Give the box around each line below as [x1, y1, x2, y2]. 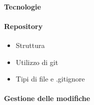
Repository [4, 20, 43, 31]
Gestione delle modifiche [4, 93, 90, 103]
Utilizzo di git [15, 56, 58, 67]
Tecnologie [4, 1, 41, 11]
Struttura [15, 39, 45, 50]
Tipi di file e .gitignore [15, 73, 85, 84]
